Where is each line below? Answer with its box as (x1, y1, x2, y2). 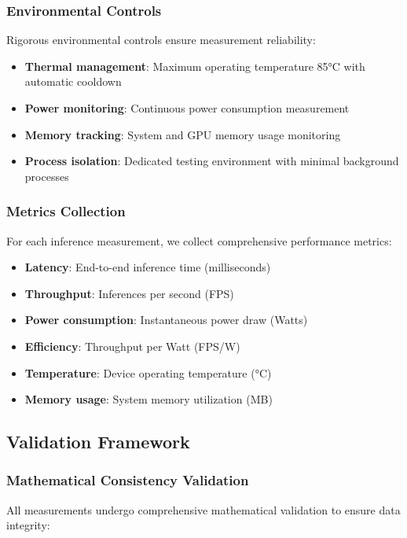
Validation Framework (6, 429, 190, 454)
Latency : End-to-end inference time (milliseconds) (24, 259, 271, 275)
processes (24, 168, 69, 184)
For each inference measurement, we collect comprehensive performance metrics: (6, 232, 392, 249)
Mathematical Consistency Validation (6, 470, 249, 490)
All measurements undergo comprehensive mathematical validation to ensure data (6, 501, 401, 518)
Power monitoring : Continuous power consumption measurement (24, 100, 350, 116)
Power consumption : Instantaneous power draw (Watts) (24, 311, 308, 328)
